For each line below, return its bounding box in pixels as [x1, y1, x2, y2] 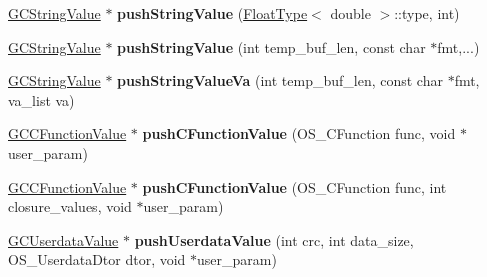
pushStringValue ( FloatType [117, 3, 308, 23]
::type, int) [394, 3, 460, 23]
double [330, 3, 371, 23]
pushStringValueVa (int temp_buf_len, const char [117, 70, 443, 91]
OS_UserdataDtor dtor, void [8, 249, 186, 270]
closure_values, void [8, 196, 132, 217]
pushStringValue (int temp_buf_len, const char [117, 36, 426, 57]
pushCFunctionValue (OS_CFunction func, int [142, 176, 447, 197]
